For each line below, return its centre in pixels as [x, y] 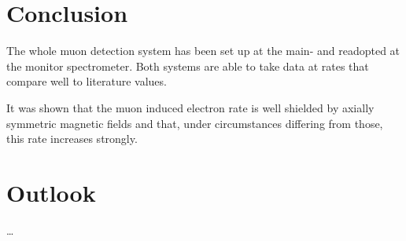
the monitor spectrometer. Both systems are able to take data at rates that [188, 66]
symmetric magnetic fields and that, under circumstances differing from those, [195, 123]
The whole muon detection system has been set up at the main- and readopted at [203, 51]
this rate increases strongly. [72, 139]
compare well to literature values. [87, 81]
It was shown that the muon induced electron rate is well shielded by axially [190, 107]
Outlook [51, 192]
